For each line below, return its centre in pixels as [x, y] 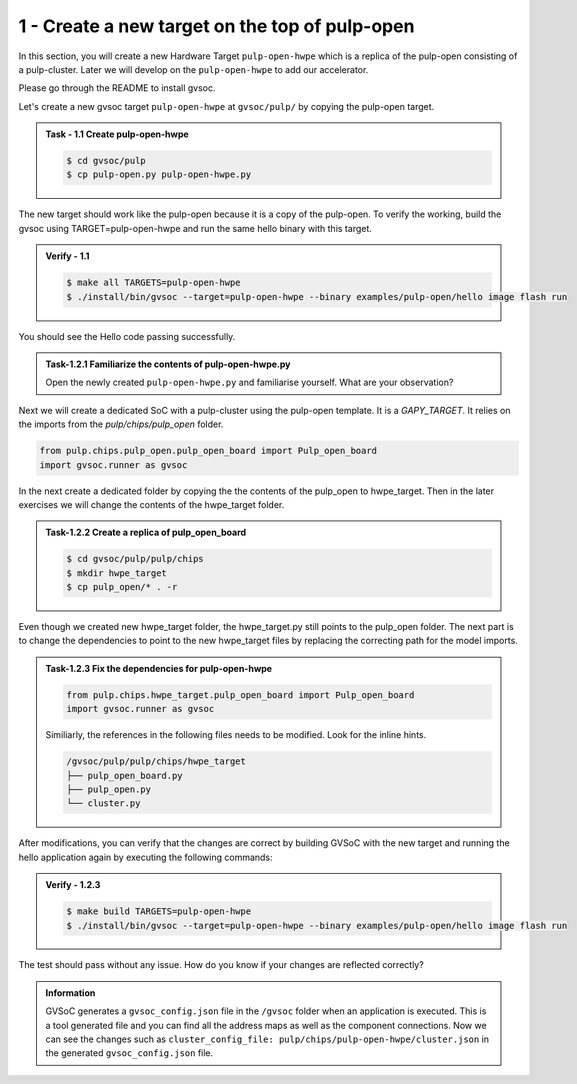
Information [70, 992]
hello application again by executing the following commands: [146, 857]
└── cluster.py [103, 803]
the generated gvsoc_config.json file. [129, 1053]
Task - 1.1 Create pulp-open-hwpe [117, 134]
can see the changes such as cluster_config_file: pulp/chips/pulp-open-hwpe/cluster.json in [267, 1039]
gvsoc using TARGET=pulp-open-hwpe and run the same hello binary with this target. [195, 228]
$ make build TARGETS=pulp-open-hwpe [159, 911]
